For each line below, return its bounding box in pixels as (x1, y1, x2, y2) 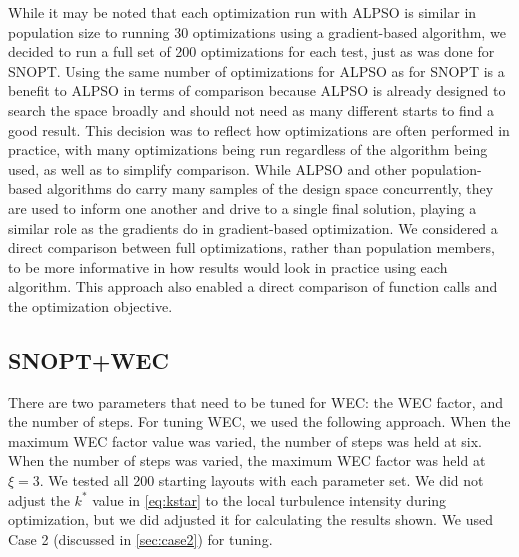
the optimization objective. (8, 295, 173, 316)
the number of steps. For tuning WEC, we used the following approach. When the (8, 411, 511, 432)
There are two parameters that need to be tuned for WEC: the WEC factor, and (8, 391, 503, 412)
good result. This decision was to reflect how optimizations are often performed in (8, 119, 510, 140)
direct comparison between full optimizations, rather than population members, (8, 237, 495, 258)
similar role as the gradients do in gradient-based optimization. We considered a (8, 217, 498, 238)
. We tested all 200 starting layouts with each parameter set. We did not (39, 470, 484, 491)
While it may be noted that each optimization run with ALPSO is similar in (8, 2, 477, 22)
